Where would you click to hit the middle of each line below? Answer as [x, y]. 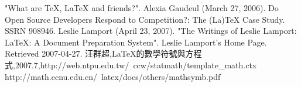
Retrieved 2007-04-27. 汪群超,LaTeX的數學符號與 [95, 53]
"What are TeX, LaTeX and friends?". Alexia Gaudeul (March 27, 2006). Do [142, 8]
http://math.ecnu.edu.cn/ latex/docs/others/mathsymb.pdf [113, 76]
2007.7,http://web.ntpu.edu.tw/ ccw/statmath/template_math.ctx [136, 65]
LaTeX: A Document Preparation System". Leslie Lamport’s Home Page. [136, 42]
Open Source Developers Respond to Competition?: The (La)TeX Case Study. [145, 19]
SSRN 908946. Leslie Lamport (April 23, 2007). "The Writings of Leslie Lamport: [151, 31]
